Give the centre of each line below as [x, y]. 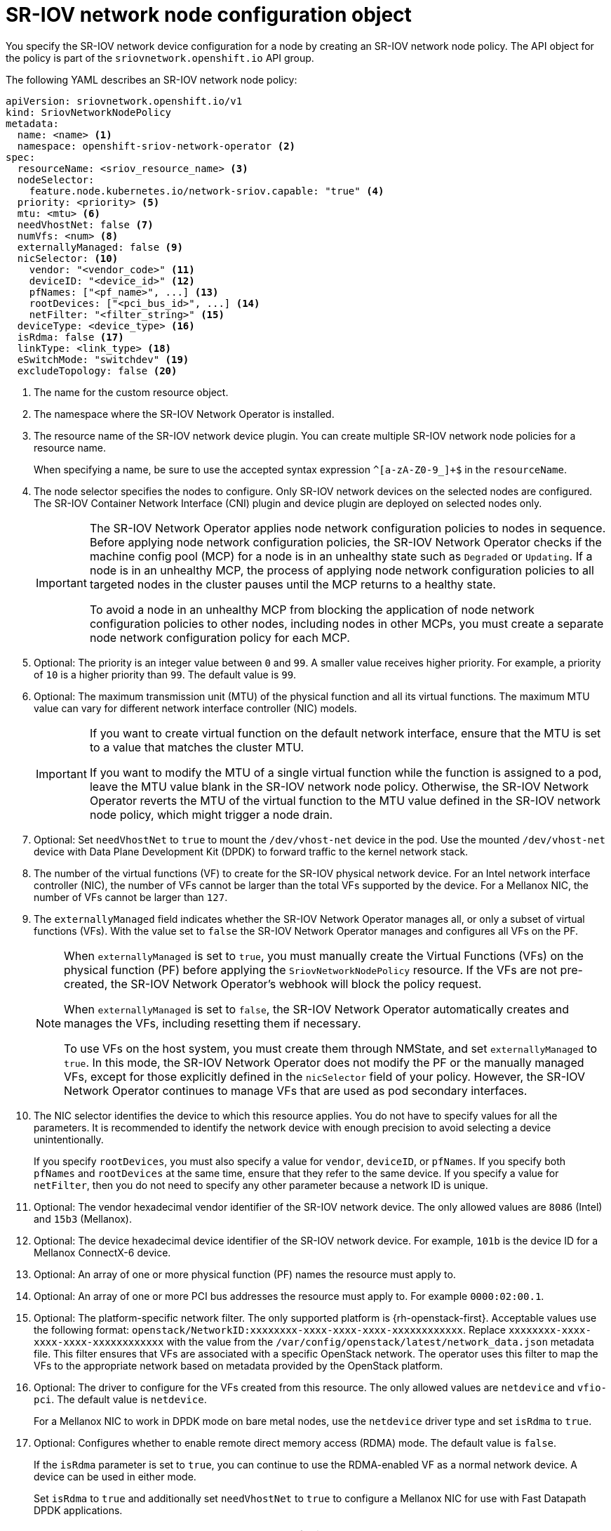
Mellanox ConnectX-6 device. [102, 1252]
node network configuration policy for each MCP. [220, 637]
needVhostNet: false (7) [85, 224]
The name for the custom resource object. [131, 392]
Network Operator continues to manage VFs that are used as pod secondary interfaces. [296, 1090]
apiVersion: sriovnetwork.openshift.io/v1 [124, 101]
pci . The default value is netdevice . [120, 1399]
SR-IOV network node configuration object [209, 15]
